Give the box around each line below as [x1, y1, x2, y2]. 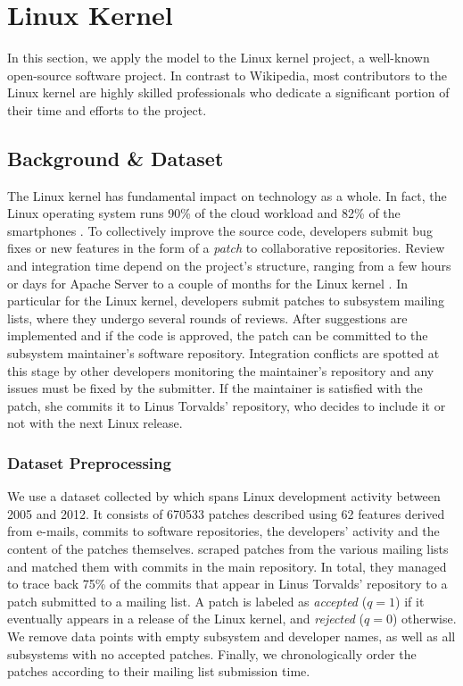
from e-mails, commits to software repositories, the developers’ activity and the [7, 522, 440, 540]
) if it [395, 591, 425, 610]
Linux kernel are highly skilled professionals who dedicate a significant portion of [7, 83, 450, 102]
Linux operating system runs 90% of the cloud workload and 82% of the [7, 204, 401, 222]
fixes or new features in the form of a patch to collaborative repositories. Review [7, 238, 445, 257]
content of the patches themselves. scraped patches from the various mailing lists [7, 540, 449, 558]
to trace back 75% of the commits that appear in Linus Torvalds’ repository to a [7, 574, 448, 593]
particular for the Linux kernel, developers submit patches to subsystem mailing [7, 291, 445, 310]
